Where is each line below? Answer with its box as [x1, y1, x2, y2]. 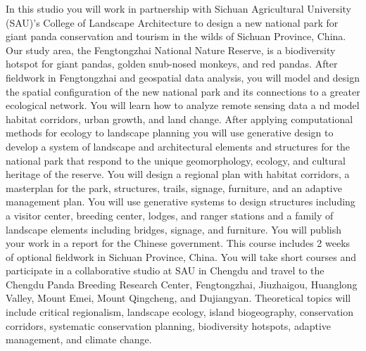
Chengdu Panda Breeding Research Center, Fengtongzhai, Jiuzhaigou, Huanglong [6, 276, 358, 291]
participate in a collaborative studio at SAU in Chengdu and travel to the [6, 263, 324, 278]
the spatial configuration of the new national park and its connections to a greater [6, 84, 360, 98]
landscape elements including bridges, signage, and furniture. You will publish [6, 222, 341, 236]
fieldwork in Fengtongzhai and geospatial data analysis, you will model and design [6, 70, 360, 84]
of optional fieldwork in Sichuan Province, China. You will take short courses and [6, 249, 357, 264]
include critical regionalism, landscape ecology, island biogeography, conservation [6, 305, 354, 319]
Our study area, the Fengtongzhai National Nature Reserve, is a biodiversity [6, 42, 336, 57]
